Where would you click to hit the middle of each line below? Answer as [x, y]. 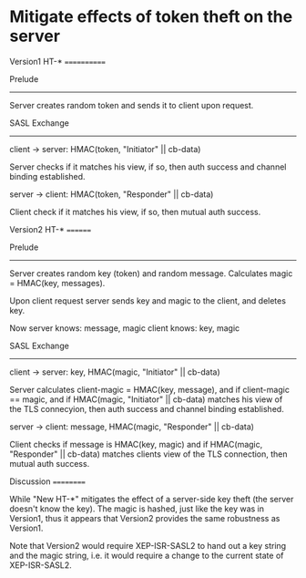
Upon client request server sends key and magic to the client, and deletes [148, 300]
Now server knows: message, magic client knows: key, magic [125, 328]
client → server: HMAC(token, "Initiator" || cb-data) [105, 149]
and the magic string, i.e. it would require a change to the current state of [147, 555]
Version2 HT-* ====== [51, 229]
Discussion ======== [48, 481]
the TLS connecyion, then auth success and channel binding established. [147, 408]
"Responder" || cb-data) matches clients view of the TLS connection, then [149, 454]
